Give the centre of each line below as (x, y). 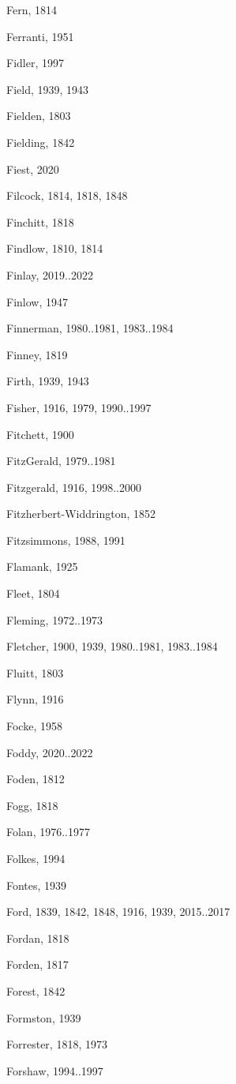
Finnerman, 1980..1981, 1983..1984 (90, 328)
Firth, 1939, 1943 (48, 381)
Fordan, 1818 (38, 938)
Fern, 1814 (32, 9)
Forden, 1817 (37, 964)
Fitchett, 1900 (40, 434)
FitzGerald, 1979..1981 (61, 461)
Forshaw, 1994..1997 (55, 1070)
